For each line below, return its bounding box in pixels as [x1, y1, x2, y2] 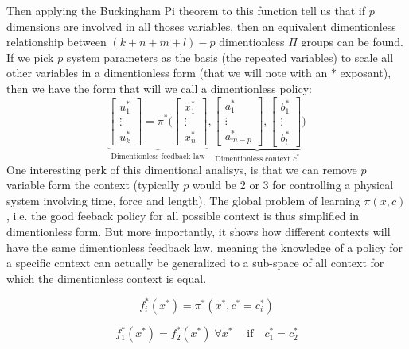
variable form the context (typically [6, 176, 180, 193]
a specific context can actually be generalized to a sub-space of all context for [6, 254, 384, 271]
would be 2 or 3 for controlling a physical [192, 176, 394, 193]
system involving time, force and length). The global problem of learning [6, 192, 360, 208]
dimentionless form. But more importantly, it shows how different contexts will [6, 223, 391, 239]
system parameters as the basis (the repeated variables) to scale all [66, 48, 394, 65]
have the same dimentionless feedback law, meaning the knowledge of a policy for [6, 238, 403, 255]
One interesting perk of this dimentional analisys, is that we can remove [6, 161, 357, 177]
